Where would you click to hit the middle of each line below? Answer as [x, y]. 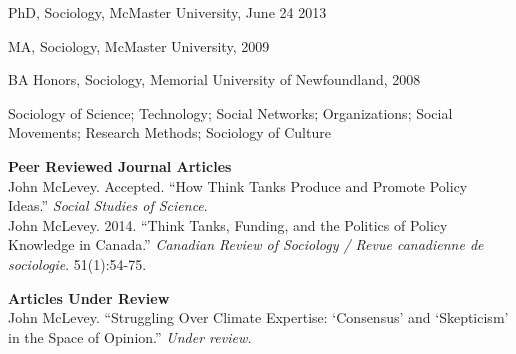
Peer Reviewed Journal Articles [120, 165]
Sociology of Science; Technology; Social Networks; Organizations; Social [230, 112]
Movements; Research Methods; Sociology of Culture [169, 132]
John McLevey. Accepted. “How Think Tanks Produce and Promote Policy [238, 185]
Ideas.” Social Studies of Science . [108, 205]
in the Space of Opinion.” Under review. [130, 336]
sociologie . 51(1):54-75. [77, 263]
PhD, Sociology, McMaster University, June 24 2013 [167, 12]
